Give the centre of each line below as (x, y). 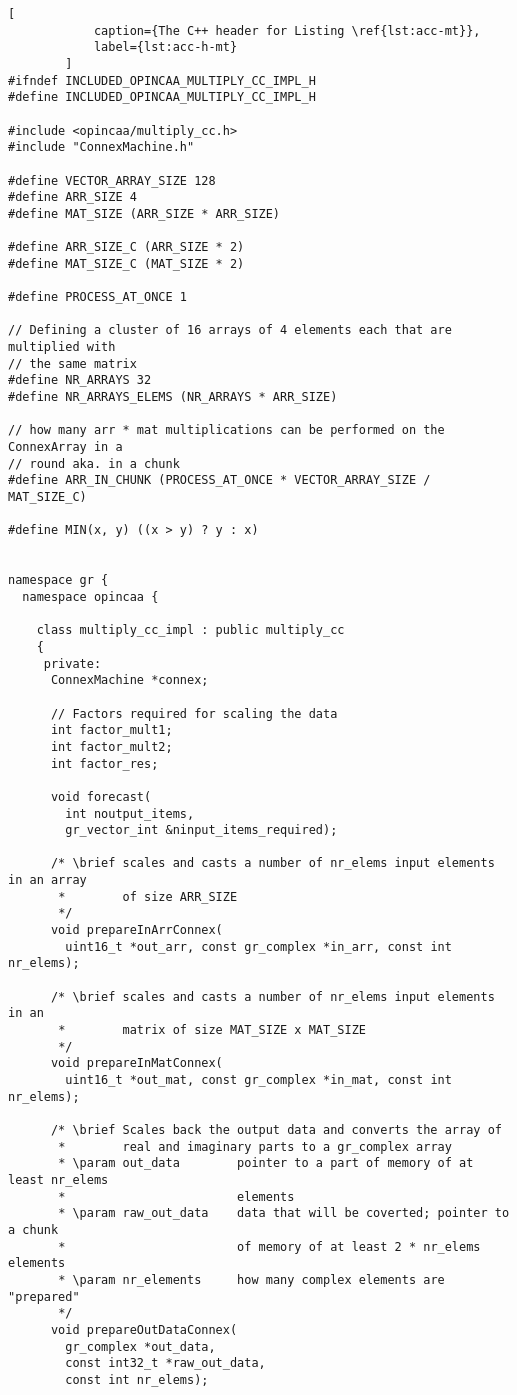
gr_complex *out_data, (140, 1346)
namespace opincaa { (90, 596)
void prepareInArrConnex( (136, 930)
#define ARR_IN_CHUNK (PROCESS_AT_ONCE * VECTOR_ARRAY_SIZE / (219, 480)
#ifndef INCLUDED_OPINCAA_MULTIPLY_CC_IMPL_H (162, 80)
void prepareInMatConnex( (136, 1063)
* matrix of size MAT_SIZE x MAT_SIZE (212, 1030)
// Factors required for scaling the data (194, 713)
